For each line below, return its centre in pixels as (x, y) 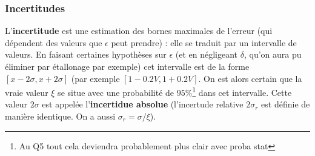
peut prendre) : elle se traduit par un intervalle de (204, 42)
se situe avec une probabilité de (116, 92)
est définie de (286, 104)
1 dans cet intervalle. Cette (242, 91)
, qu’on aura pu (273, 54)
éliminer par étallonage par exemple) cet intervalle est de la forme (127, 66)
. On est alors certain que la (250, 78)
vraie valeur (27, 92)
